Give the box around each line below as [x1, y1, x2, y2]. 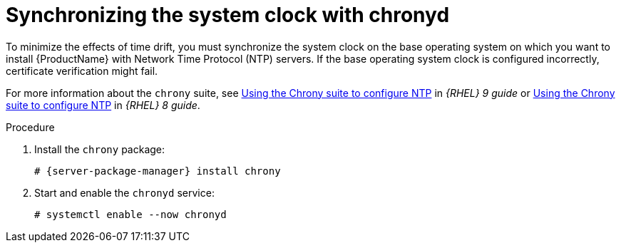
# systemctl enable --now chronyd [34, 208, 227, 220]
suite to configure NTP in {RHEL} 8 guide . [6, 98, 200, 111]
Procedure [6, 120, 55, 133]
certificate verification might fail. [6, 64, 158, 77]
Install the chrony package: [34, 143, 165, 155]
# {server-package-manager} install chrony [34, 165, 281, 177]
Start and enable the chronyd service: [34, 186, 215, 199]
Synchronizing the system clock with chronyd [6, 3, 450, 27]
